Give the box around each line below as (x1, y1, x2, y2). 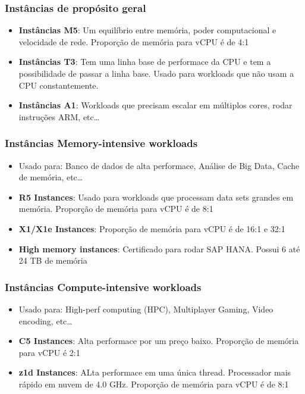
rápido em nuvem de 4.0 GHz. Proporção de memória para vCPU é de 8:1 (18, 377, 289, 390)
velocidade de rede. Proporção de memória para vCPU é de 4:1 (18, 35, 249, 48)
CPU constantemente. (18, 79, 99, 91)
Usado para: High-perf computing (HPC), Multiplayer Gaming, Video (18, 302, 273, 315)
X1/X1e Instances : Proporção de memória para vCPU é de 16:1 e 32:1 (18, 222, 285, 234)
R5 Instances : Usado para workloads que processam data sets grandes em (18, 190, 294, 203)
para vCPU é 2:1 (18, 346, 80, 358)
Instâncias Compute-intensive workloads (5, 279, 202, 294)
